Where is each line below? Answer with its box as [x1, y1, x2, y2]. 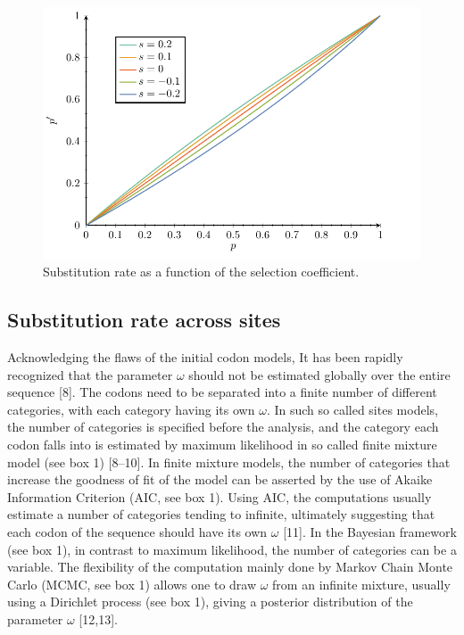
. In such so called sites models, [266, 400, 438, 418]
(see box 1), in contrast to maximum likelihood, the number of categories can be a [7, 540, 457, 558]
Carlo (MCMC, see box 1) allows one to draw [7, 574, 257, 593]
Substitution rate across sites [7, 306, 281, 334]
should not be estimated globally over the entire [188, 365, 451, 383]
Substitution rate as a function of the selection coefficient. [43, 262, 360, 281]
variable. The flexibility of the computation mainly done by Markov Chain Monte [7, 557, 453, 576]
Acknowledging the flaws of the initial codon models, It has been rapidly [7, 348, 403, 367]
